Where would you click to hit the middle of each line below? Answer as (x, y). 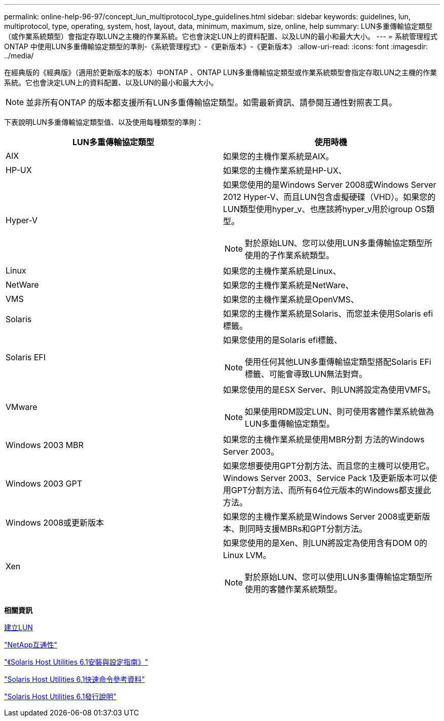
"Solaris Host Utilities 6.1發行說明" (60, 696)
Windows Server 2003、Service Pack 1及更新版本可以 (326, 478)
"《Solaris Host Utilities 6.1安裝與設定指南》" (76, 662)
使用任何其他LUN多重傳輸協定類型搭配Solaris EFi (338, 362)
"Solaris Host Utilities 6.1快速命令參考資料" (75, 679)
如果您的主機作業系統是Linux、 (282, 271)
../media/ (19, 56)
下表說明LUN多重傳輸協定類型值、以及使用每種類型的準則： (104, 122)
